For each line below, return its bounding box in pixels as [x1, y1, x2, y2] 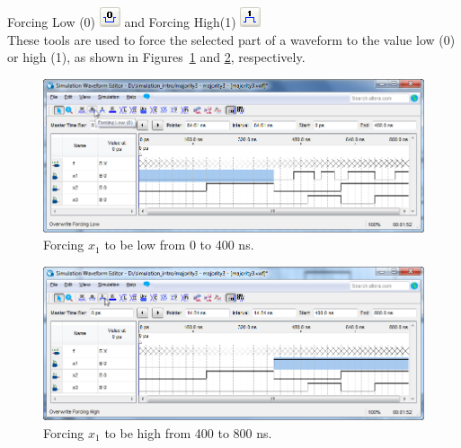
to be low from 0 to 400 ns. [104, 235, 254, 254]
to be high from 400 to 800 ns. [104, 423, 272, 442]
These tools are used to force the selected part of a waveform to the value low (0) [7, 30, 456, 48]
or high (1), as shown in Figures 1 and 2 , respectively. [7, 48, 306, 66]
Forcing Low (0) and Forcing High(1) [7, 13, 236, 31]
